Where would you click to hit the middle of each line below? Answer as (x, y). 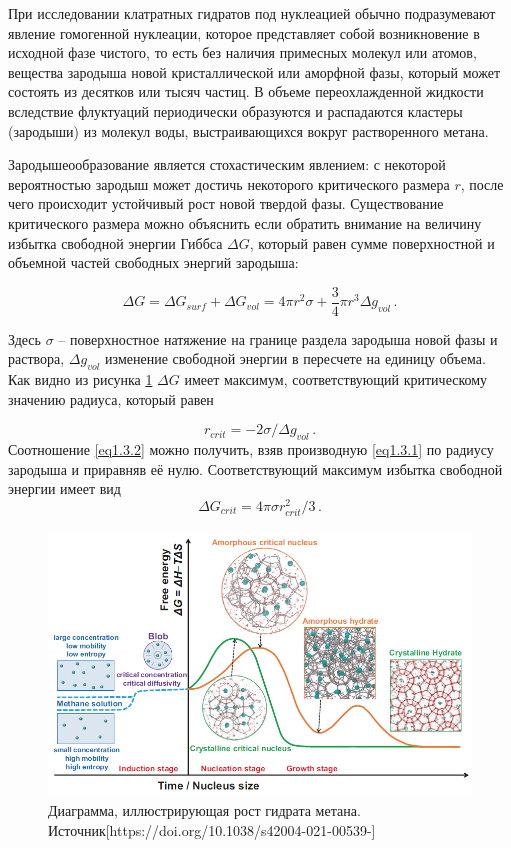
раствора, (36, 358)
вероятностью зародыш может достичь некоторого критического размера (229, 183)
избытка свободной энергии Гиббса (115, 242)
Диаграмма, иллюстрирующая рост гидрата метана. (204, 810)
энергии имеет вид (64, 488)
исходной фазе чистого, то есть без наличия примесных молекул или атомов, (242, 52)
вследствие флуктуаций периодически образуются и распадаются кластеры (235, 110)
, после (482, 183)
